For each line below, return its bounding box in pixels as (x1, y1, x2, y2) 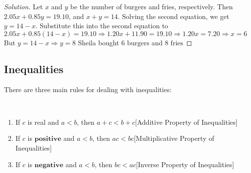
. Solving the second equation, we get (117, 11, 229, 21)
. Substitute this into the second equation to (35, 20, 168, 31)
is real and (27, 116, 59, 127)
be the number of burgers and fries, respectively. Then (70, 1, 233, 11)
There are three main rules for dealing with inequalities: (4, 84, 172, 94)
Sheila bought (78, 37, 119, 47)
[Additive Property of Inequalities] (135, 116, 238, 127)
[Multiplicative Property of (134, 133, 214, 143)
